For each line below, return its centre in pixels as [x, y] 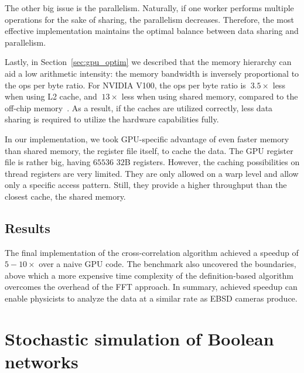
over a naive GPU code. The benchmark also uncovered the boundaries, [168, 264]
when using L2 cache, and [51, 96]
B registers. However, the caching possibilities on [212, 162]
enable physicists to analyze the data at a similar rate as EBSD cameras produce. [151, 298]
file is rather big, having [48, 162]
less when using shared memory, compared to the [210, 96]
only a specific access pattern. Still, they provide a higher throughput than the [146, 185]
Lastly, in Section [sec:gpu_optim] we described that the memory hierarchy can [148, 62]
